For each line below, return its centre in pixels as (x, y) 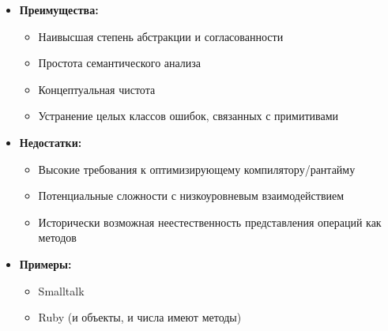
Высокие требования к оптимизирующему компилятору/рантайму (197, 169)
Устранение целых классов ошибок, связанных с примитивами (188, 116)
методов (57, 237)
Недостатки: (51, 142)
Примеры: (45, 263)
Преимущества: (59, 9)
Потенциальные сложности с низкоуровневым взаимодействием (191, 196)
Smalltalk (61, 290)
